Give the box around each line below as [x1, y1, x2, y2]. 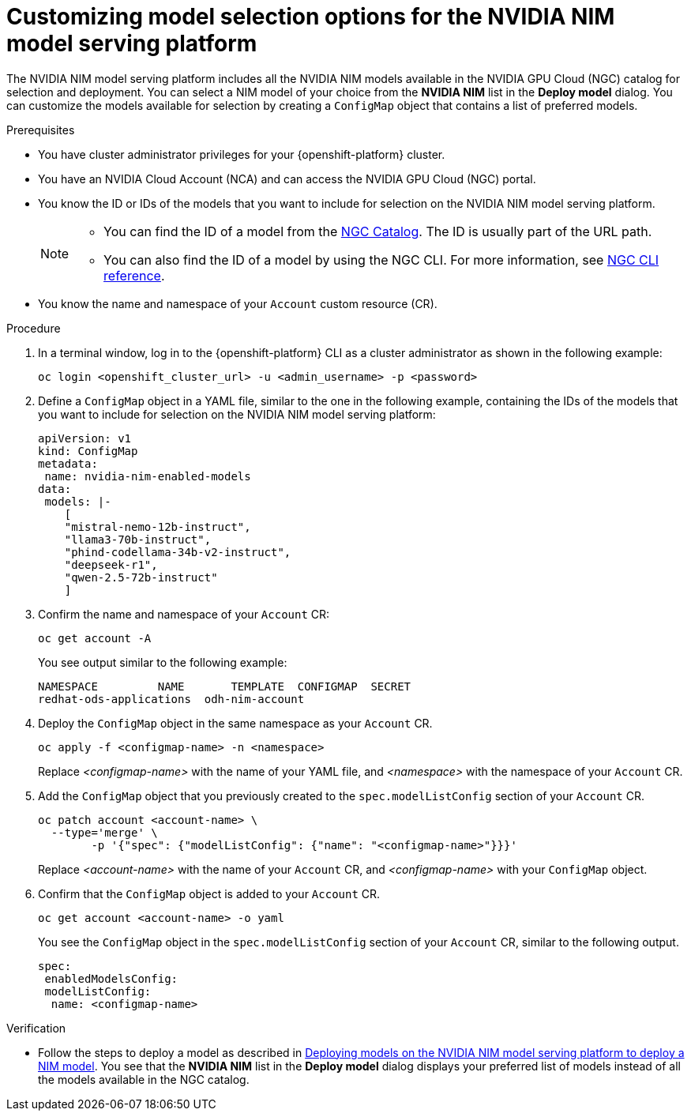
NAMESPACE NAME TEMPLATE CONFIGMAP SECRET [38, 679, 411, 693]
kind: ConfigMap [38, 444, 138, 457]
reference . [103, 267, 165, 284]
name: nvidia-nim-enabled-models [44, 469, 251, 483]
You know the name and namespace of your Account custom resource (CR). [38, 296, 438, 310]
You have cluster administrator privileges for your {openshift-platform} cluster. [38, 147, 445, 161]
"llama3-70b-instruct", [64, 532, 212, 546]
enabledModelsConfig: [44, 972, 178, 985]
